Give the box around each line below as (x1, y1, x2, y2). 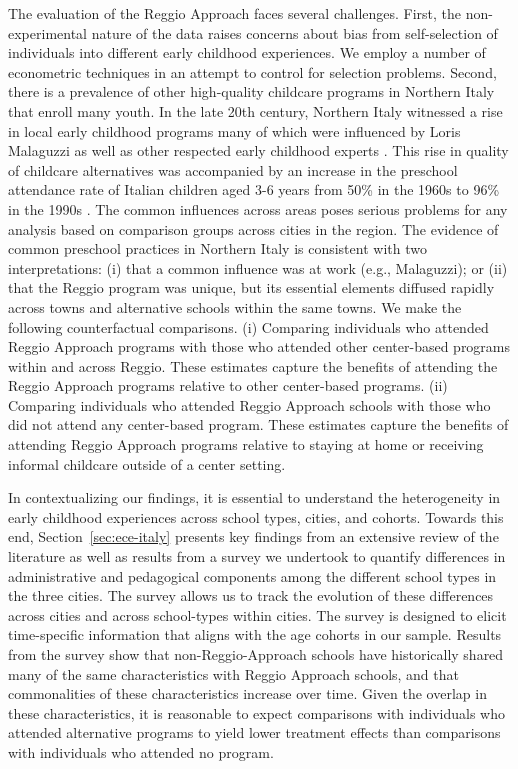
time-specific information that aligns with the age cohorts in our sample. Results (8, 624, 502, 645)
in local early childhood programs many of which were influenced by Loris (8, 120, 461, 141)
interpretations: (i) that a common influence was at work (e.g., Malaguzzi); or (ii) (8, 257, 508, 278)
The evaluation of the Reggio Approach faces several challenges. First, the (8, 3, 462, 23)
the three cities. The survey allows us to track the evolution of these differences (8, 585, 494, 606)
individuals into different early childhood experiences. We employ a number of (8, 42, 486, 63)
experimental (8, 22, 87, 43)
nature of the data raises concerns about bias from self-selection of (91, 22, 498, 43)
